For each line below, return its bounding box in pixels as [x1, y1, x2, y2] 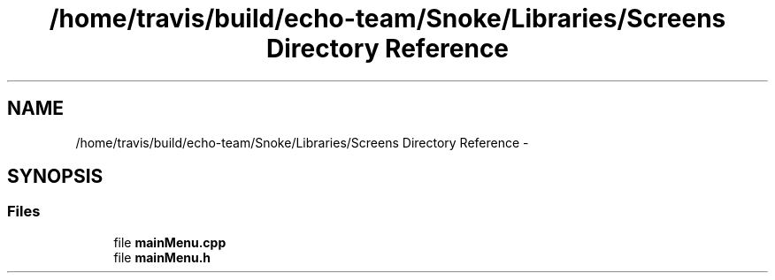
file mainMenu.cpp [113, 234, 226, 250]
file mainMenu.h [113, 249, 211, 265]
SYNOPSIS [7, 165, 104, 188]
